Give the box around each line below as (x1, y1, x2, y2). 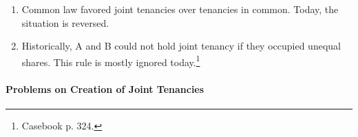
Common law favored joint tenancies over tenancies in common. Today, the (21, 2, 339, 16)
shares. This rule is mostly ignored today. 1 (21, 52, 200, 69)
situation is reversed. (21, 15, 109, 30)
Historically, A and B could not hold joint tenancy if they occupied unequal (21, 39, 341, 53)
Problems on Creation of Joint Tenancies (6, 81, 204, 96)
